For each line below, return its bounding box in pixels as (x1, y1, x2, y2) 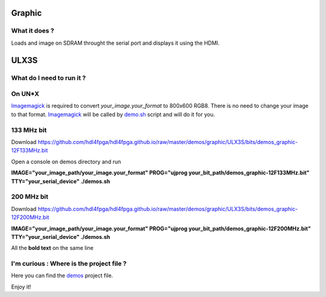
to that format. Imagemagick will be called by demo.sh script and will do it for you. (11, 111, 216, 118)
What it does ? (11, 27, 54, 35)
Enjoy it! (11, 283, 31, 290)
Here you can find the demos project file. (11, 272, 113, 279)
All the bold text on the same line (11, 244, 94, 252)
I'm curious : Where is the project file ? (11, 259, 127, 268)
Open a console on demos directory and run (11, 158, 121, 165)
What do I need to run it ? (11, 73, 86, 82)
